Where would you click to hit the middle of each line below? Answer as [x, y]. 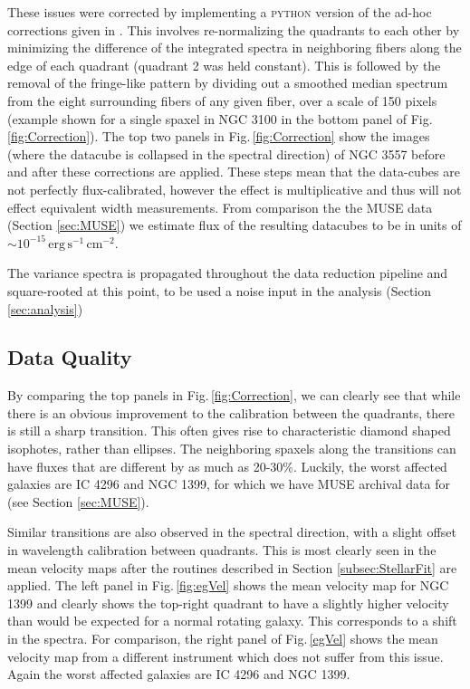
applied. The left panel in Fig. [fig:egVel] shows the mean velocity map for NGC [228, 585]
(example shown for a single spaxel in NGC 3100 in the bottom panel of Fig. [220, 118]
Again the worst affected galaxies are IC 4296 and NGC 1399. [179, 674]
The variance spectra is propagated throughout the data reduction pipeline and [228, 273]
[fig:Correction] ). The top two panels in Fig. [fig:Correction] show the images [219, 136]
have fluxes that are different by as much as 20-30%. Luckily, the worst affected [227, 466]
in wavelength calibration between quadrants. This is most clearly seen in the [222, 550]
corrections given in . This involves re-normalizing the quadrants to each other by [234, 29]
